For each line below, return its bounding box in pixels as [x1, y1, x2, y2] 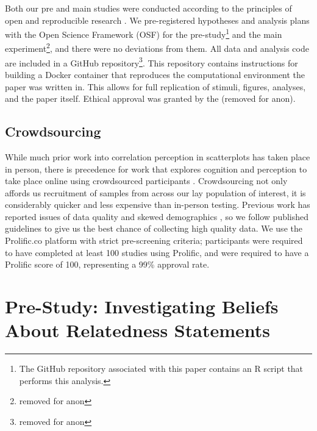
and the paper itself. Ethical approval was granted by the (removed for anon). [5, 92, 296, 105]
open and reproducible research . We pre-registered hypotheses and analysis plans [5, 13, 310, 26]
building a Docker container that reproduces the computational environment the [5, 68, 305, 80]
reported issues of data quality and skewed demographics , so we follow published [5, 210, 309, 223]
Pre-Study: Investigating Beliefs [5, 294, 279, 319]
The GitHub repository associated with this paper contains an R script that [19, 362, 304, 375]
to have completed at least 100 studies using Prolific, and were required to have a [5, 246, 309, 258]
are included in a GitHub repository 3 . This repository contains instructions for [5, 54, 298, 69]
